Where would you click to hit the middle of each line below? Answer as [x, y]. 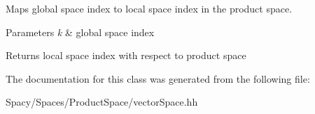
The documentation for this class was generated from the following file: [158, 78]
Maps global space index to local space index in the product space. [149, 8]
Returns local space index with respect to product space [126, 55]
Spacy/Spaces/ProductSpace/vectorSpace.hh [102, 102]
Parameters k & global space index [80, 32]
